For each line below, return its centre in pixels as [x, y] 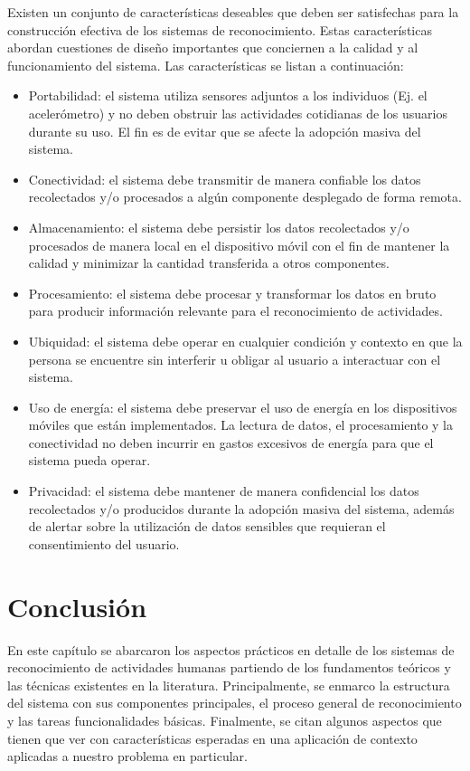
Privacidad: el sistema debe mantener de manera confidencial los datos [224, 491]
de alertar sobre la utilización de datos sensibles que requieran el [207, 526]
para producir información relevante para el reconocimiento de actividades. [235, 311]
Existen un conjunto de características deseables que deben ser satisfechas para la [233, 12]
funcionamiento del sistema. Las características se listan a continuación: [206, 65]
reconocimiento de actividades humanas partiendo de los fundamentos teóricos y [229, 667]
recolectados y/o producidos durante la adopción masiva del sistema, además [241, 508]
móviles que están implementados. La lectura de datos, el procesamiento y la [241, 425]
